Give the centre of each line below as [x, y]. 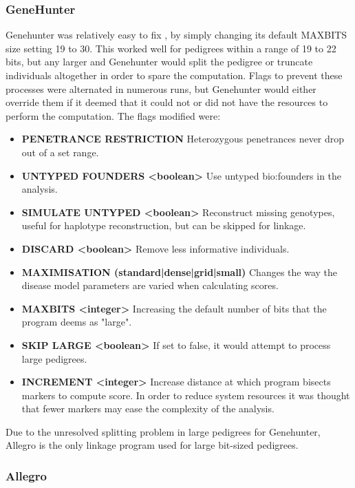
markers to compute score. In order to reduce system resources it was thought [186, 395]
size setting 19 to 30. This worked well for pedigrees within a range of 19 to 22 [171, 48]
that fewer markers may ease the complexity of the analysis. [148, 409]
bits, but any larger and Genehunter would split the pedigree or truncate [159, 62]
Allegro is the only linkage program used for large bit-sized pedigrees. [152, 445]
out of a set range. [60, 152]
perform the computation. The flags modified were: [113, 115]
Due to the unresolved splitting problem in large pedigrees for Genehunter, [163, 431]
